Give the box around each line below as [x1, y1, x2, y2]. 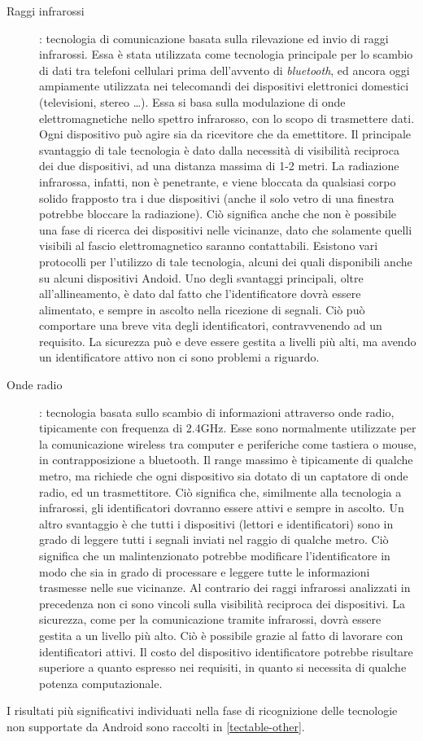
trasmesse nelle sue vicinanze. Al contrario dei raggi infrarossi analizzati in [39, 579, 411, 596]
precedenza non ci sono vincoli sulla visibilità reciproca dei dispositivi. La [39, 594, 405, 612]
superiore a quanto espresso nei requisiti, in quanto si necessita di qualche [39, 659, 407, 676]
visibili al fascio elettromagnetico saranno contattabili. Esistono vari [39, 237, 378, 254]
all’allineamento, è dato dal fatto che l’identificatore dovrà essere [39, 285, 361, 302]
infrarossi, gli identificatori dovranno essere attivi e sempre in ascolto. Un [39, 499, 404, 516]
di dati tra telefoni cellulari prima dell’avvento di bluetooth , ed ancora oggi [39, 61, 410, 78]
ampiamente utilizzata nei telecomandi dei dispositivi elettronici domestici [39, 77, 409, 94]
